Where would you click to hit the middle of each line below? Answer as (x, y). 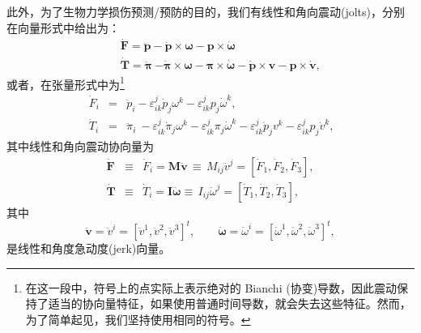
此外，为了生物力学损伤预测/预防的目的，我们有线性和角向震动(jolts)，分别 (206, 11)
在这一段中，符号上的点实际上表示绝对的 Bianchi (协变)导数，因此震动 (211, 287)
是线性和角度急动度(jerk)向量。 (89, 248)
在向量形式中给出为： (63, 27)
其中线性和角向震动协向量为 (80, 146)
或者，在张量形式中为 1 (66, 83)
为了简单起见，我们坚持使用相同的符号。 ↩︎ (138, 319)
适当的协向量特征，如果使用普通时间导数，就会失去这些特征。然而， (230, 303)
